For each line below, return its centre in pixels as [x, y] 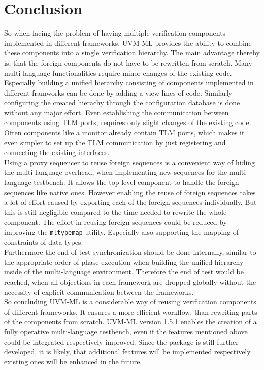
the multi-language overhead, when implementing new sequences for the [116, 172]
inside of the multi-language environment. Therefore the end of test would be [124, 272]
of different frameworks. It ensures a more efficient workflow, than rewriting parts [131, 311]
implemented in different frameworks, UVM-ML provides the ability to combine [128, 42]
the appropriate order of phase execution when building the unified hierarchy [124, 261]
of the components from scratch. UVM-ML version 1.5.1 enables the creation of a [130, 321]
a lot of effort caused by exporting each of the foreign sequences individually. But [130, 202]
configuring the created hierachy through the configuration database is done [122, 102]
